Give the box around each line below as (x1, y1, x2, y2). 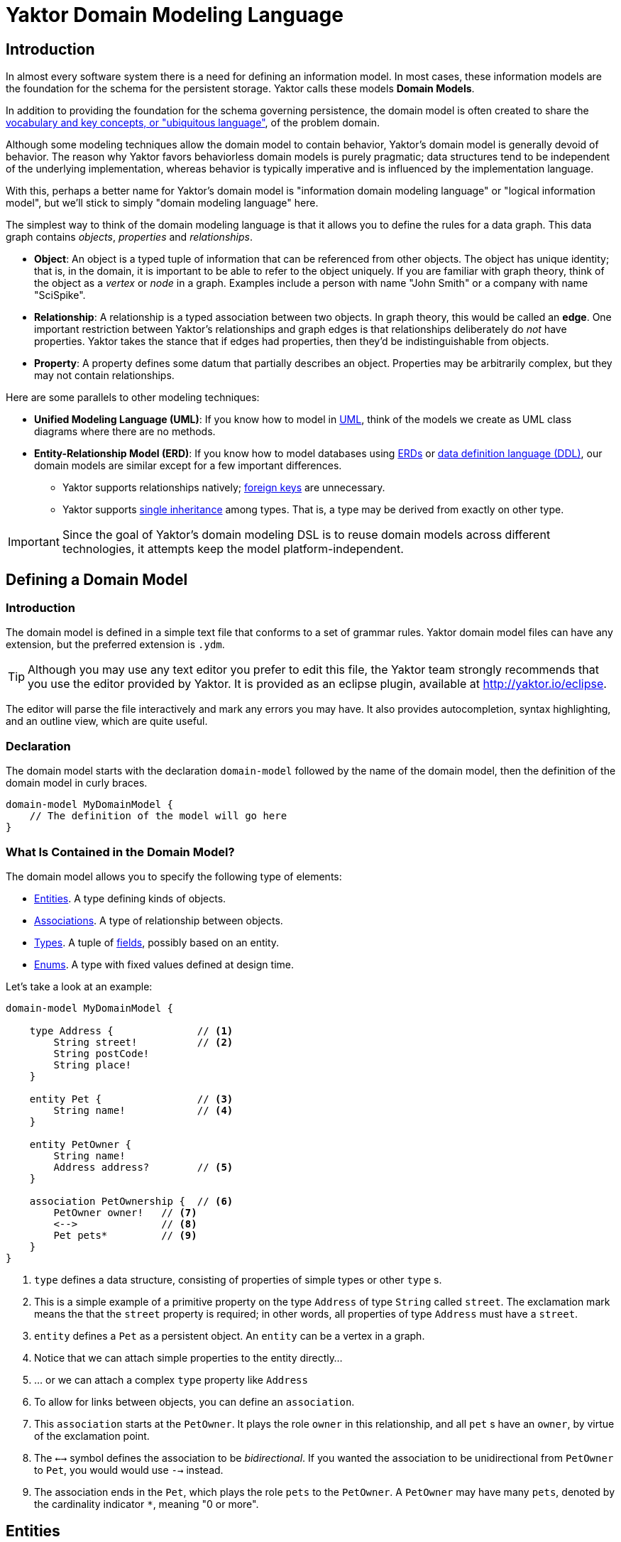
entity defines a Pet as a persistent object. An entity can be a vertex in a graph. (34, 1329, 425, 1342)
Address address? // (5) (53, 1161, 233, 1173)
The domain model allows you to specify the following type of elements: (6, 870, 342, 882)
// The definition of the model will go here (29, 810, 287, 822)
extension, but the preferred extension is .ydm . (6, 638, 225, 651)
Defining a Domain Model (6, 570, 188, 589)
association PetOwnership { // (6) (29, 1195, 233, 1207)
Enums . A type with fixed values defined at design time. (34, 958, 294, 970)
